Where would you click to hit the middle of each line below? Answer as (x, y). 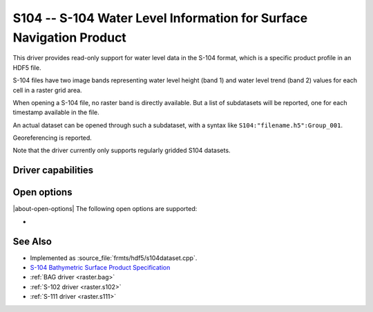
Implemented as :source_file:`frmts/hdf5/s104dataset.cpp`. (114, 258)
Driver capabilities (53, 171)
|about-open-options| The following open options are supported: (105, 209)
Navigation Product (70, 37)
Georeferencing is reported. (52, 138)
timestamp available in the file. (56, 112)
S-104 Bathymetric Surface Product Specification (100, 268)
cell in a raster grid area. (47, 90)
